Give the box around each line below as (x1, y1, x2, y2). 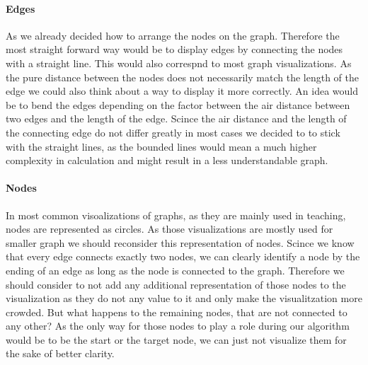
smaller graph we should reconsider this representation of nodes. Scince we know (6, 235, 355, 250)
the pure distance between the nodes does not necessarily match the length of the (6, 69, 359, 84)
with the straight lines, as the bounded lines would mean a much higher (6, 139, 317, 153)
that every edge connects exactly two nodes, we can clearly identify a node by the (6, 249, 360, 264)
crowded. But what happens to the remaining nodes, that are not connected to (6, 304, 347, 319)
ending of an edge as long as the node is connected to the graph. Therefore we (6, 262, 345, 277)
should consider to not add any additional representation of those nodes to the (6, 277, 346, 291)
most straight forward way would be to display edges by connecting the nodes (6, 42, 343, 57)
